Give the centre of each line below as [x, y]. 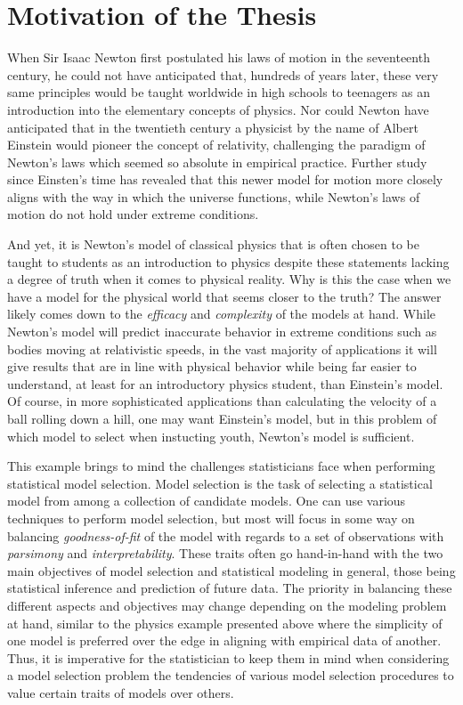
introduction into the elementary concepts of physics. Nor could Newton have [218, 109]
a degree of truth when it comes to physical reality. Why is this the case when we [229, 279]
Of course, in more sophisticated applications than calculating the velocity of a [222, 401]
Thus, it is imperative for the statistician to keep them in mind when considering [228, 657]
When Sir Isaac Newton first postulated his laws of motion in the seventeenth [219, 57]
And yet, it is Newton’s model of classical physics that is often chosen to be [213, 244]
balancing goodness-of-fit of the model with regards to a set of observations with [226, 535]
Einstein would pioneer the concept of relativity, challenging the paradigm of [216, 145]
